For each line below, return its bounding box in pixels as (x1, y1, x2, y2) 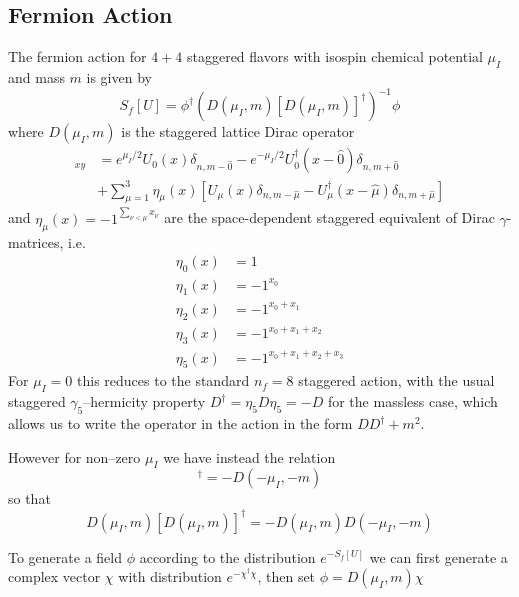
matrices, (8, 231, 64, 252)
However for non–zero (8, 446, 141, 467)
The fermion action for (8, 46, 147, 67)
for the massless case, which (327, 391, 498, 412)
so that (8, 488, 51, 509)
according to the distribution (139, 546, 316, 567)
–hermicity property (83, 391, 206, 412)
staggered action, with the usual (298, 370, 495, 391)
